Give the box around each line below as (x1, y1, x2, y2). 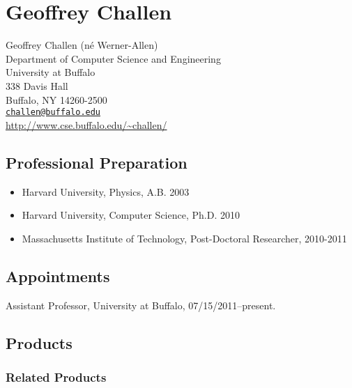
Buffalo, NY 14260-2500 (6, 92, 107, 107)
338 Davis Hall (6, 78, 68, 93)
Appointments (6, 265, 110, 286)
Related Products (6, 368, 107, 385)
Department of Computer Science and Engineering (6, 51, 221, 65)
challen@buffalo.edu (6, 107, 101, 118)
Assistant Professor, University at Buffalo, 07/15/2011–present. (6, 297, 276, 312)
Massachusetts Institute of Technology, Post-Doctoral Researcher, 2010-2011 (22, 231, 347, 245)
